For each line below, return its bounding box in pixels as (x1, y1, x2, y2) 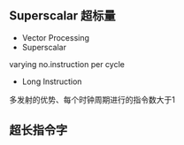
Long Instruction (21, 76, 82, 87)
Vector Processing (21, 32, 90, 42)
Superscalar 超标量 (9, 8, 117, 24)
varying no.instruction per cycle (9, 58, 126, 69)
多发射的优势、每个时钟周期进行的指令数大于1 (9, 94, 175, 104)
